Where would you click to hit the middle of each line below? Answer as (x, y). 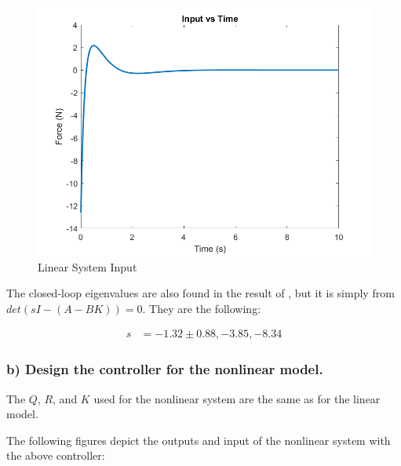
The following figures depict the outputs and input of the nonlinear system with (199, 440)
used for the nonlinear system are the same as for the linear (237, 398)
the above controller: (56, 455)
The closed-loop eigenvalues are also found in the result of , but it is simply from (200, 293)
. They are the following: (202, 308)
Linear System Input (87, 266)
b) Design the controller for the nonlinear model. (165, 369)
